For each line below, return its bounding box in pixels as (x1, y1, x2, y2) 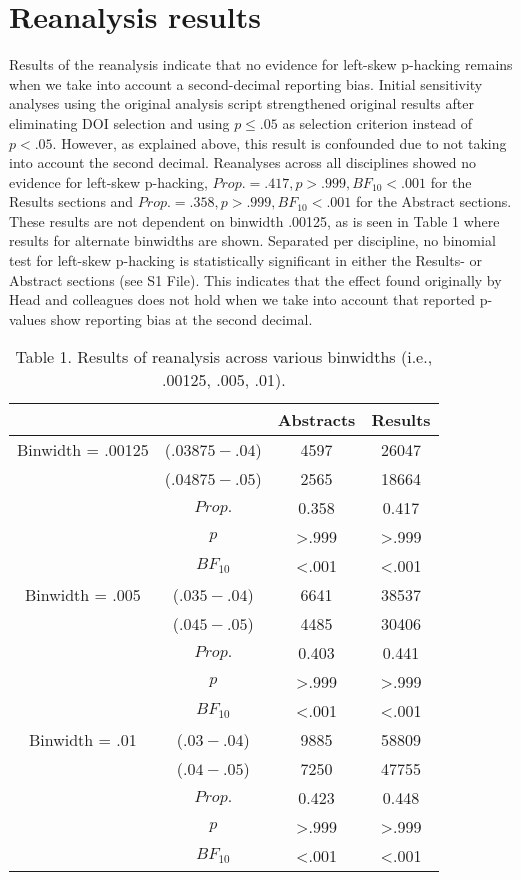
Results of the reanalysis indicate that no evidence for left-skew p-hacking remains (9, 54, 513, 75)
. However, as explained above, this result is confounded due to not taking (52, 132, 507, 153)
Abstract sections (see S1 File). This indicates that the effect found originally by (9, 269, 502, 290)
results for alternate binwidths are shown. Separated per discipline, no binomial (9, 230, 496, 251)
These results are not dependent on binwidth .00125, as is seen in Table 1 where (9, 210, 500, 231)
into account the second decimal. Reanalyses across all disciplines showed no (9, 152, 477, 173)
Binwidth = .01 (29, 728, 137, 752)
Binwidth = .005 (25, 583, 141, 607)
